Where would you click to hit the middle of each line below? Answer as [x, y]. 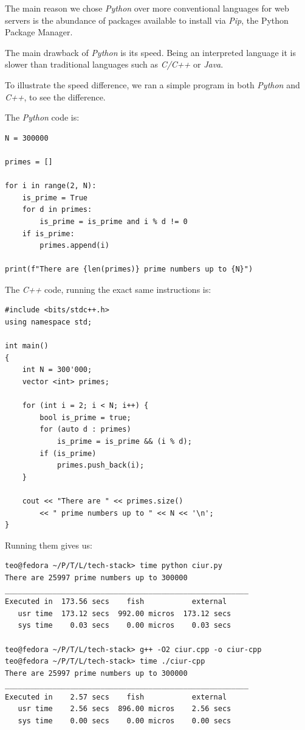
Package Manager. [39, 32]
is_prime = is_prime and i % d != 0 [114, 221]
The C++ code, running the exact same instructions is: [108, 289]
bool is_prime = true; [85, 417]
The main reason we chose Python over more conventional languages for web [147, 8]
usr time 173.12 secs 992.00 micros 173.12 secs [125, 613]
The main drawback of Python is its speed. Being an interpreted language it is [150, 52]
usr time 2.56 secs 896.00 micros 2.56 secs [125, 709]
